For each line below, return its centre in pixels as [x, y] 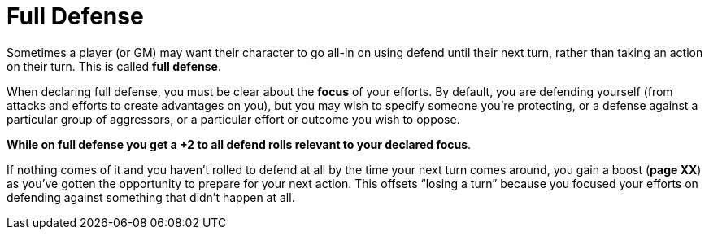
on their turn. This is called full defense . [114, 66]
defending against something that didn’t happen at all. [151, 197]
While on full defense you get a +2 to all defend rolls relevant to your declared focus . [239, 144]
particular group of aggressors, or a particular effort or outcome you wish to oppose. [233, 119]
